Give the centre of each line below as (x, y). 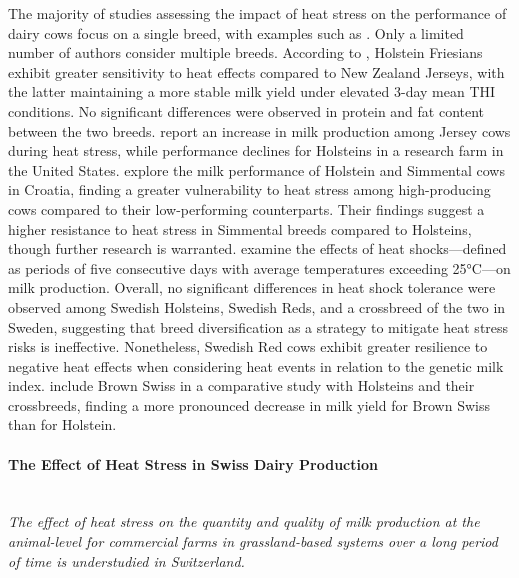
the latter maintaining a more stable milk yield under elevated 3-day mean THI (252, 91)
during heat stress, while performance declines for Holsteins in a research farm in (256, 150)
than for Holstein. (62, 424)
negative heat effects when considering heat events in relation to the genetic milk (256, 365)
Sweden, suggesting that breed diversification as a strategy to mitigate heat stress (258, 326)
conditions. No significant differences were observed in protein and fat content (246, 110)
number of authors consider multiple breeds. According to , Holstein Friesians (245, 52)
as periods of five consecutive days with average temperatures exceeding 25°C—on (259, 267)
